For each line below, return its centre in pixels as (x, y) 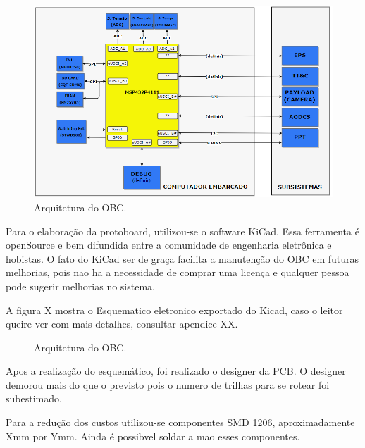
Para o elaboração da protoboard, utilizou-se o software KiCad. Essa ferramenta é (182, 231)
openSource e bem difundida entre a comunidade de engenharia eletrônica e (169, 245)
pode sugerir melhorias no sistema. (80, 286)
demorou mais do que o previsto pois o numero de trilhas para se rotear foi (168, 384)
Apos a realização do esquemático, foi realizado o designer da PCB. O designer (176, 371)
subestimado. (34, 398)
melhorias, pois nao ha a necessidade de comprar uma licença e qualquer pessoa (178, 272)
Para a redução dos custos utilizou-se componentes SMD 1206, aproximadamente (180, 422)
